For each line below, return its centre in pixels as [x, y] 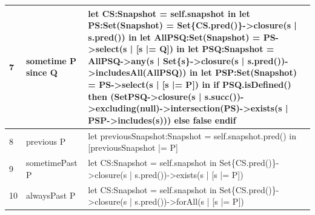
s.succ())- [224, 96]
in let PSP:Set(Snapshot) [243, 72]
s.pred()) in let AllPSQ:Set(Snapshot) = [174, 37]
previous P [46, 141]
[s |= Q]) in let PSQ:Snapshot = [205, 49]
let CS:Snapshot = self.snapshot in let [169, 13]
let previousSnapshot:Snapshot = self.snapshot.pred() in [192, 135]
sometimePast [52, 163]
